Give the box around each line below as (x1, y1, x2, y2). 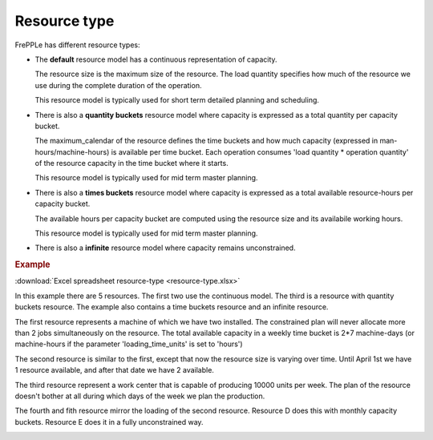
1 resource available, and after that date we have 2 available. (14, 365, 214, 375)
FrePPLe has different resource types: (14, 40, 140, 50)
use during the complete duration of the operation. (34, 80, 202, 90)
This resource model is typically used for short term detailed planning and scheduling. (34, 95, 320, 105)
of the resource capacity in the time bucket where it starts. (34, 159, 229, 168)
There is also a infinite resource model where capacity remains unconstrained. (34, 243, 296, 252)
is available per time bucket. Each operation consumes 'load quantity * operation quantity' (111, 147, 409, 156)
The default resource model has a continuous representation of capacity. (34, 54, 277, 64)
